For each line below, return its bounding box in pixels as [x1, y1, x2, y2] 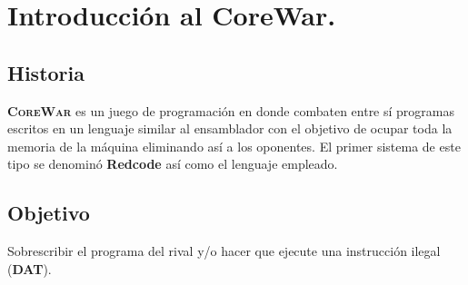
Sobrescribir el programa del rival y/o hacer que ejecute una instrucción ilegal [7, 241, 441, 260]
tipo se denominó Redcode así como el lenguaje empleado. [7, 154, 338, 173]
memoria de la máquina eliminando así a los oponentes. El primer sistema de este [7, 136, 461, 155]
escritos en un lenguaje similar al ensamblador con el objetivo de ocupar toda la [7, 119, 453, 138]
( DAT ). [7, 259, 52, 278]
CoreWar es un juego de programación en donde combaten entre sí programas [7, 101, 455, 120]
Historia [7, 58, 85, 86]
